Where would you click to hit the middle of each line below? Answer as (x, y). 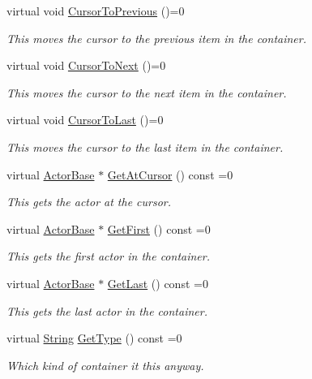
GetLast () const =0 (158, 283)
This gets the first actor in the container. (109, 256)
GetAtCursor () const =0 (170, 174)
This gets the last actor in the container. (107, 310)
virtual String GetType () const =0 (94, 338)
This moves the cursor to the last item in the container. (145, 146)
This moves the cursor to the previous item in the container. (157, 38)
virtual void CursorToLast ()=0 (85, 120)
